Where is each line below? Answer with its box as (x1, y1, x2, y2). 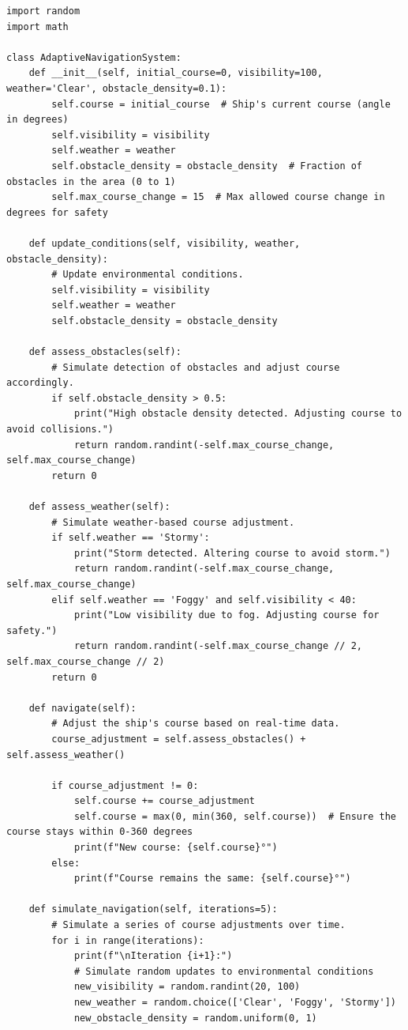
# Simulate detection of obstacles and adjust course (51, 361, 340, 373)
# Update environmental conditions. (51, 269, 244, 281)
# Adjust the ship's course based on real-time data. (51, 718, 340, 730)
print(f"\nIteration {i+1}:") (73, 950, 233, 962)
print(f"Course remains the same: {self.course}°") (73, 873, 351, 885)
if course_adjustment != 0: (51, 779, 199, 791)
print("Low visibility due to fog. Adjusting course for (73, 609, 380, 621)
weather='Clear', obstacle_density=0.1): (6, 82, 227, 94)
